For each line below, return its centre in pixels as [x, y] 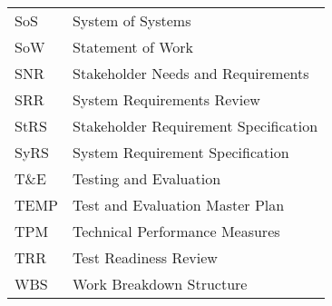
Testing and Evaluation [147, 178]
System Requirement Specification [181, 152]
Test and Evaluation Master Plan [179, 205]
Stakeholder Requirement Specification [195, 126]
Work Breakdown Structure [160, 284]
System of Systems [132, 20]
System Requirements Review [166, 99]
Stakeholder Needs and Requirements [191, 73]
